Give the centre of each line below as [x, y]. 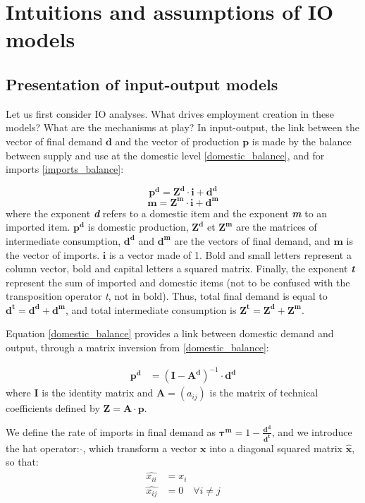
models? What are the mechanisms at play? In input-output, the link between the [182, 127]
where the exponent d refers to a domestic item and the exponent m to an [167, 213]
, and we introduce [312, 431]
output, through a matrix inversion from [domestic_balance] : [137, 347]
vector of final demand [54, 141]
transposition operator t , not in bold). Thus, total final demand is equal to [167, 296]
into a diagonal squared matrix [276, 448]
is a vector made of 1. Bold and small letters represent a [230, 254]
